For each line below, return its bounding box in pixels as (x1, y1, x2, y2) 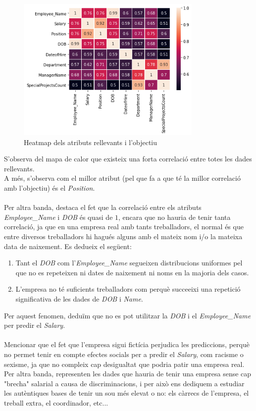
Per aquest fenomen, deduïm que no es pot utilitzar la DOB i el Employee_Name (4, 310, 251, 320)
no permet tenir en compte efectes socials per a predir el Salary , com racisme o (4, 349, 244, 359)
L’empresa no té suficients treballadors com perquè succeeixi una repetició (15, 284, 241, 294)
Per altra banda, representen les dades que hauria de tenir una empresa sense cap (4, 368, 252, 379)
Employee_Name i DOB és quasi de (4, 211, 113, 222)
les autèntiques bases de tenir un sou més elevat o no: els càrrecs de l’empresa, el (4, 388, 249, 398)
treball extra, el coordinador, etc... (4, 397, 108, 408)
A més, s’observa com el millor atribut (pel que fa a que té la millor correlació (4, 173, 241, 183)
